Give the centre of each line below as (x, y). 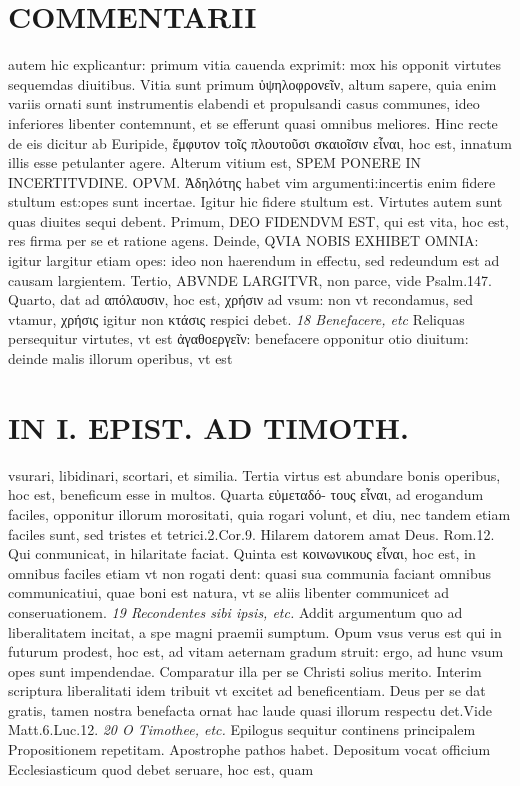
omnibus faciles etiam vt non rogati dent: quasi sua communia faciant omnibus (250, 572)
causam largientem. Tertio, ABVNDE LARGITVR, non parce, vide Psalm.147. (250, 279)
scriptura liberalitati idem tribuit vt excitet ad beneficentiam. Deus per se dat (247, 690)
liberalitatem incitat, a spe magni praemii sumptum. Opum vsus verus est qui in (255, 631)
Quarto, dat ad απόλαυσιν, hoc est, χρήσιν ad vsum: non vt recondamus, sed (240, 299)
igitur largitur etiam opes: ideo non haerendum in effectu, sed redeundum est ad (254, 260)
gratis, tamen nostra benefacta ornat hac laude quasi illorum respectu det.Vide (250, 709)
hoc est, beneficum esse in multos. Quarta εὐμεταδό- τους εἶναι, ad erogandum (246, 494)
